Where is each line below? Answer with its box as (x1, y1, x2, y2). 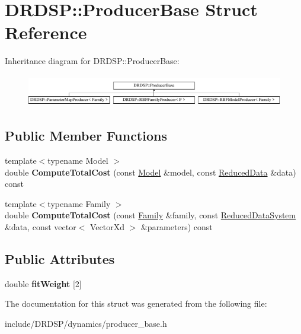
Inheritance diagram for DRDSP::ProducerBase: (5, 55, 180, 67)
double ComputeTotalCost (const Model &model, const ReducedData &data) (5, 166, 296, 178)
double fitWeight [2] (5, 277, 82, 290)
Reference (5, 20, 87, 44)
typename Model (47, 154, 108, 166)
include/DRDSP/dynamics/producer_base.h (5, 317, 167, 329)
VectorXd (89, 220, 124, 233)
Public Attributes (5, 249, 115, 268)
